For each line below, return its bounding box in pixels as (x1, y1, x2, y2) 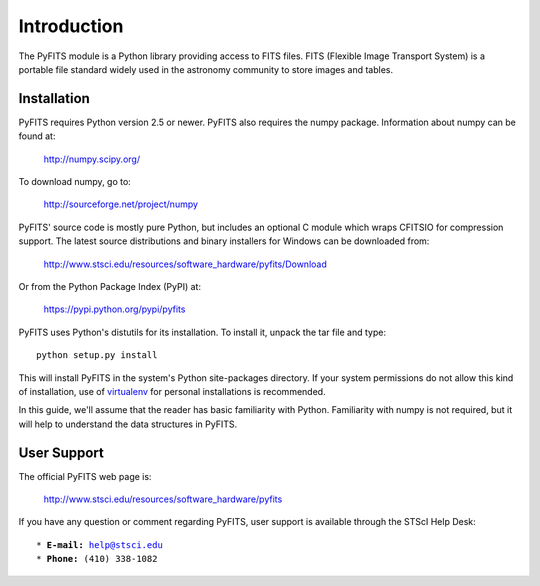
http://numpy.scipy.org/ (43, 153, 140, 165)
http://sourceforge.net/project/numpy (43, 198, 199, 210)
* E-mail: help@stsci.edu (36, 539, 164, 550)
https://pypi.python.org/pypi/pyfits (43, 303, 186, 315)
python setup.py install (36, 350, 158, 361)
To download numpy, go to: (18, 176, 132, 188)
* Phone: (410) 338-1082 (36, 553, 158, 565)
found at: (18, 130, 56, 142)
